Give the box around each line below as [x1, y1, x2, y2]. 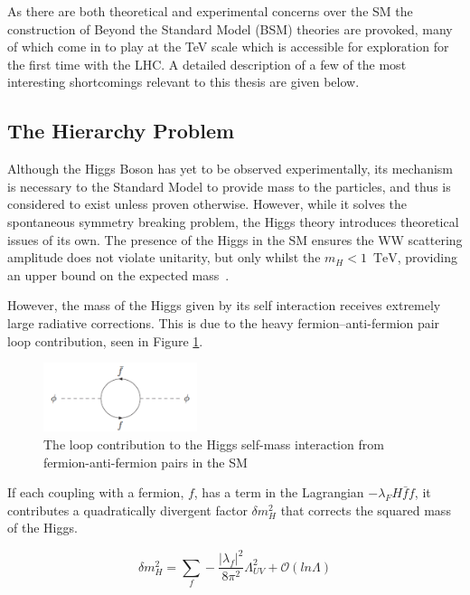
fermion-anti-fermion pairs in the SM [43, 452, 248, 471]
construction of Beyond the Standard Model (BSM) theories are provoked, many [7, 19, 453, 38]
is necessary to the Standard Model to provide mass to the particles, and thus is [7, 176, 451, 195]
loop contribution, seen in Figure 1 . [7, 331, 203, 350]
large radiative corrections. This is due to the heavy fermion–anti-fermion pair [7, 313, 440, 332]
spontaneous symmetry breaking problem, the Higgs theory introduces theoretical [7, 212, 459, 231]
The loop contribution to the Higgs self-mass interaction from [43, 435, 384, 454]
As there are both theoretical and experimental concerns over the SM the [7, 2, 413, 20]
